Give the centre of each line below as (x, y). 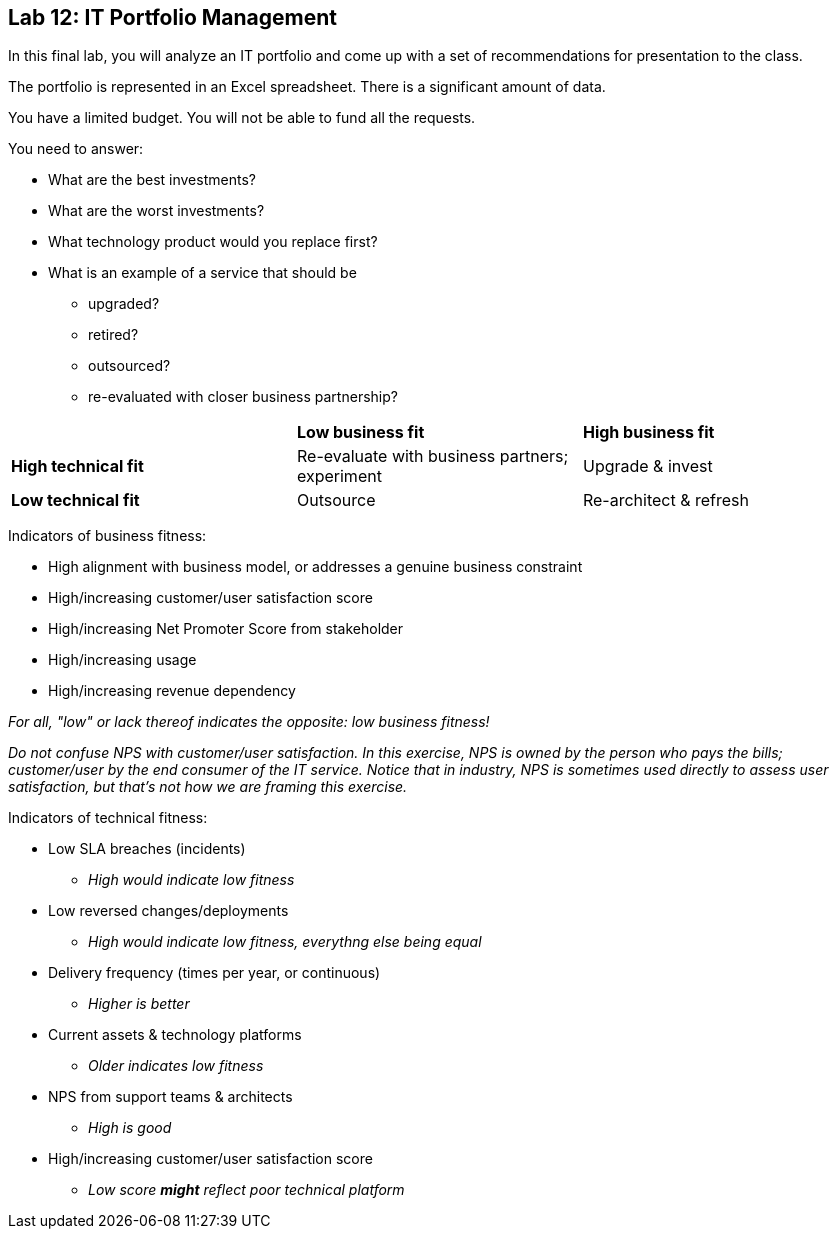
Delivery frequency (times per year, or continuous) (214, 973)
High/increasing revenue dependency (172, 691)
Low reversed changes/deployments (168, 911)
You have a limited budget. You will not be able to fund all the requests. (242, 118)
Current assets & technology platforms (175, 1035)
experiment (339, 476)
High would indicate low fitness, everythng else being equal (285, 942)
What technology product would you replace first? (213, 242)
